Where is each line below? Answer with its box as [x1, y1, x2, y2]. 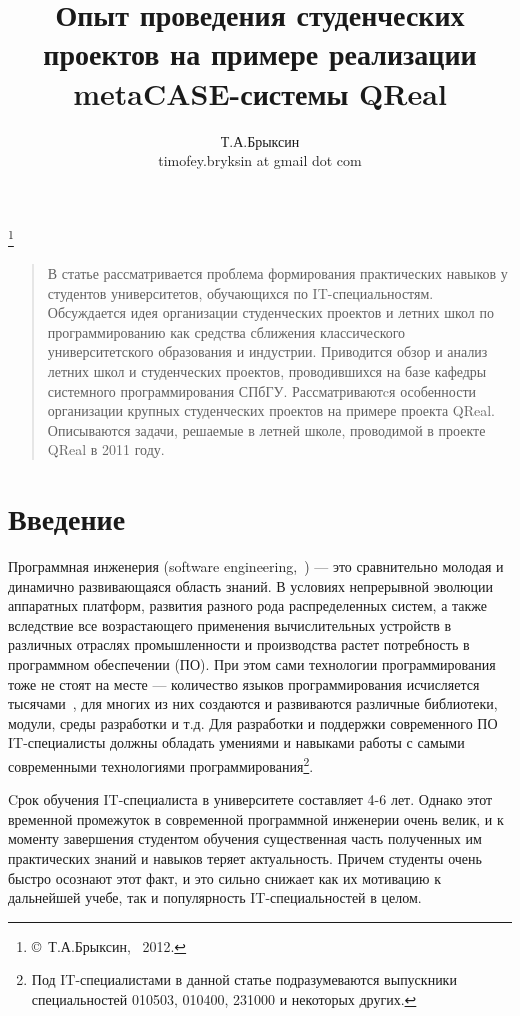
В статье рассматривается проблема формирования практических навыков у [47, 262, 508, 283]
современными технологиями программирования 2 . [8, 752, 314, 776]
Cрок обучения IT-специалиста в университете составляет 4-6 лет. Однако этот [8, 789, 493, 810]
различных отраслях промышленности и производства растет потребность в [8, 634, 470, 655]
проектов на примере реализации [43, 33, 477, 74]
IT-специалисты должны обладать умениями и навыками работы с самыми [8, 732, 465, 753]
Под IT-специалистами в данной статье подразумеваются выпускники [31, 969, 457, 990]
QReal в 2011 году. [47, 439, 165, 460]
